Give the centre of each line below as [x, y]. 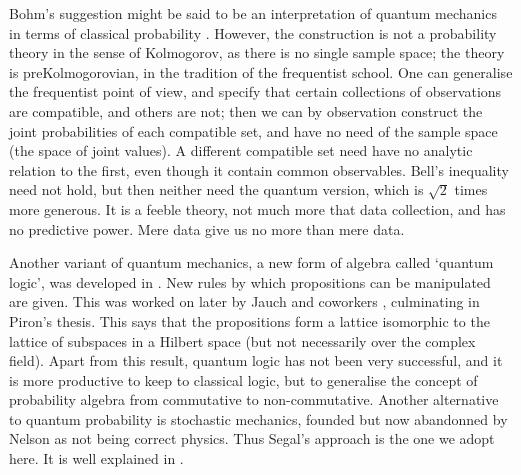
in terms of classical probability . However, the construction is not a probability [253, 32]
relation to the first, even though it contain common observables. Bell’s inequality [259, 169]
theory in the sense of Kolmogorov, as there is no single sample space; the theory [257, 52]
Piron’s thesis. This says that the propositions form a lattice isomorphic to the [249, 320]
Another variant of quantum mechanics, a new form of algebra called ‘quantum [251, 262]
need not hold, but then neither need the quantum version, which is [216, 189]
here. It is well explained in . [96, 458]
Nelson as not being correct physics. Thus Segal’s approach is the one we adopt [252, 438]
